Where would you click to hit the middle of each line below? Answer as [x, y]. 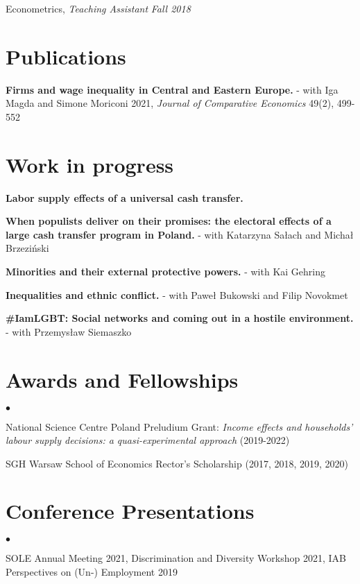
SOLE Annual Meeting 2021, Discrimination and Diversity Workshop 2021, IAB [176, 558]
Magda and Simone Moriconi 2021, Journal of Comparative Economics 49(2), [170, 103]
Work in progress [90, 164]
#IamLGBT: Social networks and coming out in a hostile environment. [180, 318]
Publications [66, 56]
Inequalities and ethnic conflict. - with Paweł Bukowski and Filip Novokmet [177, 294]
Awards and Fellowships [122, 379]
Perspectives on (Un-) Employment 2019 [92, 572]
